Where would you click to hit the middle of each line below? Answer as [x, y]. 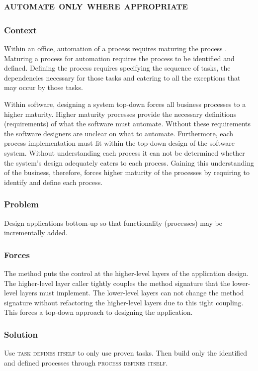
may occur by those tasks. [43, 87]
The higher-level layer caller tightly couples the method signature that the [117, 283]
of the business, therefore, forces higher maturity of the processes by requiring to [127, 172]
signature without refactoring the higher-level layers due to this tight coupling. [124, 302]
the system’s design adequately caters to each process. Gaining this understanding [129, 162]
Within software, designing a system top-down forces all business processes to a [125, 104]
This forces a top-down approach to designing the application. [98, 312]
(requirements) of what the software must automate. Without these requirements [127, 124]
